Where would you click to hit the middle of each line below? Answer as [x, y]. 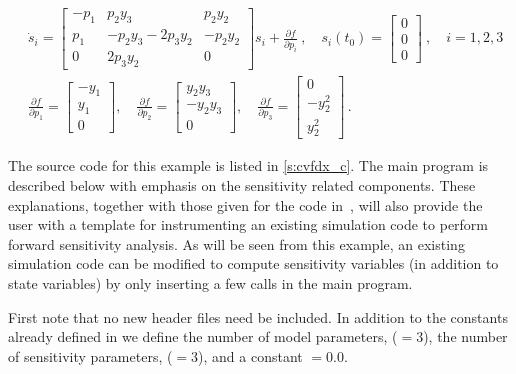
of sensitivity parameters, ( [90, 355]
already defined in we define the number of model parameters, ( [203, 336]
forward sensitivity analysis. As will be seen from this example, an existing [236, 243]
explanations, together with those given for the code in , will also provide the [245, 204]
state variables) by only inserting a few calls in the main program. [210, 282]
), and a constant [250, 355]
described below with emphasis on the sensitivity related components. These [242, 185]
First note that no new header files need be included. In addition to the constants [258, 316]
